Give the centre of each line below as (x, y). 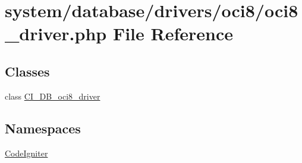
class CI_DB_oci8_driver (53, 96)
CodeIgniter (26, 153)
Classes (27, 71)
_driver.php (56, 33)
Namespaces (43, 128)
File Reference (173, 33)
